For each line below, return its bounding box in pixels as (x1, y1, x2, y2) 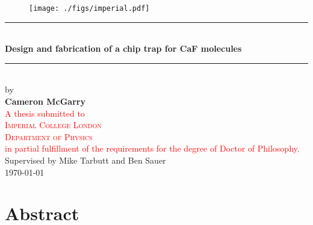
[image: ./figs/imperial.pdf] (29, 4, 150, 13)
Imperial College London (5, 119, 102, 131)
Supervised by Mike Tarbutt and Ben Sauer (5, 154, 166, 166)
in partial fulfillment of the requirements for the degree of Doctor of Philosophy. (5, 142, 300, 155)
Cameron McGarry (5, 95, 85, 108)
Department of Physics (5, 130, 93, 143)
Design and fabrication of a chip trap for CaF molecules (5, 42, 242, 55)
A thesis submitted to (5, 106, 85, 119)
